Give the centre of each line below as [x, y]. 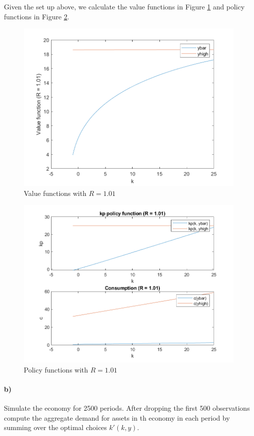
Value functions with [55, 193]
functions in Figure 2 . [37, 16]
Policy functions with [56, 369]
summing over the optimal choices [55, 427]
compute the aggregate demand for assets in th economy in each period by [117, 417]
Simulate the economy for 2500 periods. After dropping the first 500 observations [127, 408]
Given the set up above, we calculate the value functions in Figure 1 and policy [124, 6]
